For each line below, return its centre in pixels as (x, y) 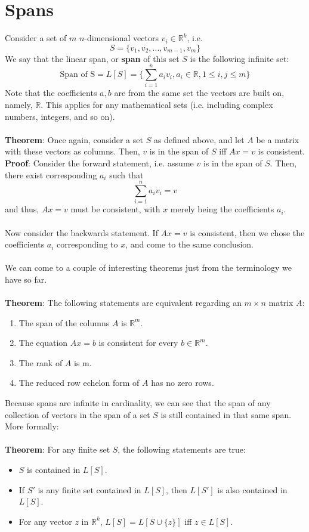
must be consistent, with (115, 209)
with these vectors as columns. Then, (72, 151)
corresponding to (87, 244)
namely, (19, 105)
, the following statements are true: (182, 449)
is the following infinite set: (240, 58)
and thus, (22, 209)
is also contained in (252, 489)
